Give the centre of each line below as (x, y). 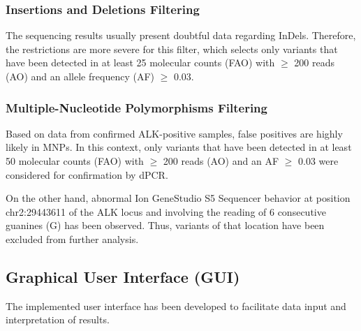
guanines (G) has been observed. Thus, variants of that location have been (165, 225)
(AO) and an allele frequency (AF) (80, 76)
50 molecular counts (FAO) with (75, 161)
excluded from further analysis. (72, 238)
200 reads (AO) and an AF (221, 161)
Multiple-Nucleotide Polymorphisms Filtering (137, 107)
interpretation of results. (58, 319)
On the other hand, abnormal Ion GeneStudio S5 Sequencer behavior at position (178, 198)
